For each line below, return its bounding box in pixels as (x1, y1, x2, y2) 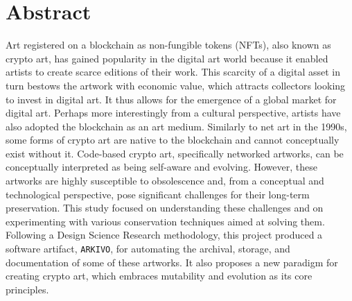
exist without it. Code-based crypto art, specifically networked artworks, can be (6, 146, 344, 160)
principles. (6, 282, 49, 296)
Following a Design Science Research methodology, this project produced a (6, 227, 323, 242)
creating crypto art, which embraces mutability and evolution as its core (6, 268, 313, 283)
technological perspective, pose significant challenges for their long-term (6, 187, 310, 201)
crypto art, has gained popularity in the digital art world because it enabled (6, 51, 328, 65)
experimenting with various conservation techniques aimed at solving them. (6, 214, 325, 228)
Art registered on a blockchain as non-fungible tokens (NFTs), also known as (6, 37, 331, 52)
